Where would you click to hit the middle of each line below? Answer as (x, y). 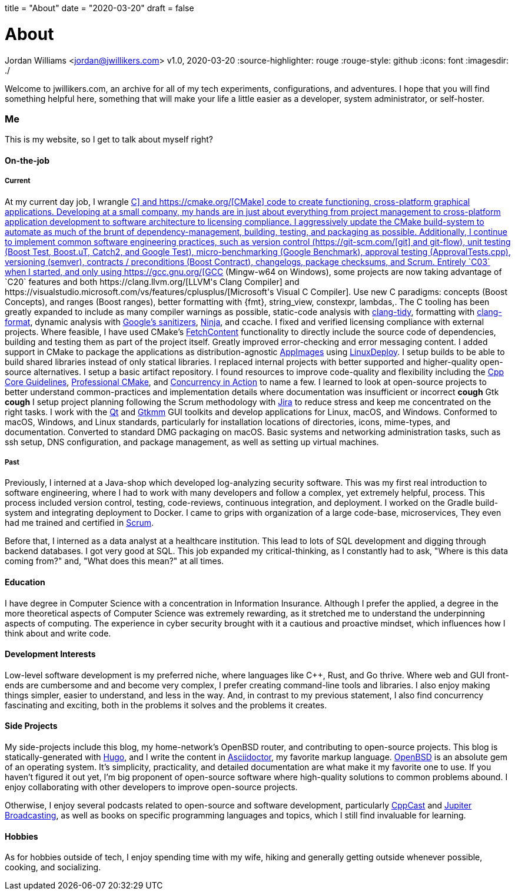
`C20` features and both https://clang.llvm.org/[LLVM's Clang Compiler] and (152, 281)
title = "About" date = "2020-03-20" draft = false (99, 8)
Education (25, 582)
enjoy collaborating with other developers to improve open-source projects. (151, 787)
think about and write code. (58, 633)
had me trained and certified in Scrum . (79, 523)
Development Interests (50, 654)
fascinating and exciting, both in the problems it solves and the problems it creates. (166, 705)
